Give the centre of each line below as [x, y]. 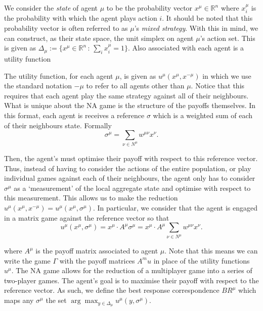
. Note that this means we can [211, 251]
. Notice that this [218, 86]
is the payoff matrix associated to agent [97, 251]
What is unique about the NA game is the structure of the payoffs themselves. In [130, 105]
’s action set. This [228, 38]
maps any [19, 300]
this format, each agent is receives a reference [74, 115]
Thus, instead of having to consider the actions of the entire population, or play [128, 168]
